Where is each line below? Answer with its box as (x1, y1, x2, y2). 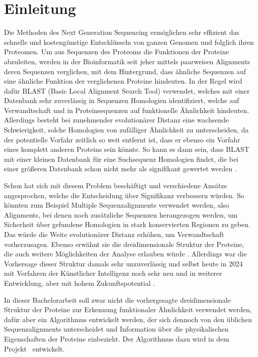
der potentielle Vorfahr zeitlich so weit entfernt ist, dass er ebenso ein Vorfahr (4, 134, 240, 144)
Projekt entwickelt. (4, 343, 65, 354)
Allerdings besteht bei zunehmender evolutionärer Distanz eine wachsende (4, 115, 229, 125)
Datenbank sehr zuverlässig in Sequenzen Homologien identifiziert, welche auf (4, 95, 239, 106)
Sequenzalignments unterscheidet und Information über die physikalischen (4, 324, 229, 334)
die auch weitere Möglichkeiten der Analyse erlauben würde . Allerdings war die (4, 248, 247, 259)
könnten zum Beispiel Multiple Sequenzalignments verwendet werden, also (4, 200, 229, 210)
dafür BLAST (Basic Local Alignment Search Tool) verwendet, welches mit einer (4, 85, 250, 96)
